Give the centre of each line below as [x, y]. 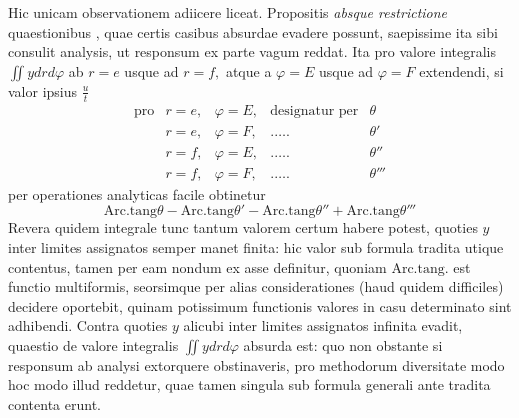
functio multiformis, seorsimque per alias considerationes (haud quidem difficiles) [256, 286]
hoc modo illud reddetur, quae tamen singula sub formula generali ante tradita [249, 384]
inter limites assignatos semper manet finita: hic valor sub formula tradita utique [256, 246]
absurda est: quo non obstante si [343, 344]
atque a [248, 70]
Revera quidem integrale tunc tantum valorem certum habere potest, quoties [243, 227]
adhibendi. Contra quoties [88, 325]
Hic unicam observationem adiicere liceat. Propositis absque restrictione [228, 12]
